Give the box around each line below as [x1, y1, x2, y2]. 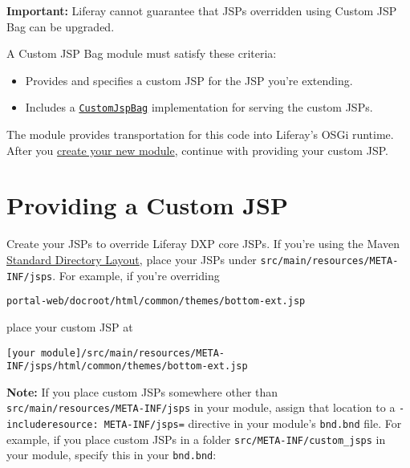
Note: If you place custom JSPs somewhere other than [6, 383, 278, 400]
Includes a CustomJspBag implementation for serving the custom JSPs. [25, 99, 373, 116]
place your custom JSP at [6, 318, 133, 335]
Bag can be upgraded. [6, 18, 115, 35]
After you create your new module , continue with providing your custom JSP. [6, 141, 388, 158]
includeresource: [6, 419, 99, 431]
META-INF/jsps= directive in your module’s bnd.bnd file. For [104, 415, 402, 432]
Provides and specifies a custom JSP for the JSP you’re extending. [25, 71, 353, 88]
